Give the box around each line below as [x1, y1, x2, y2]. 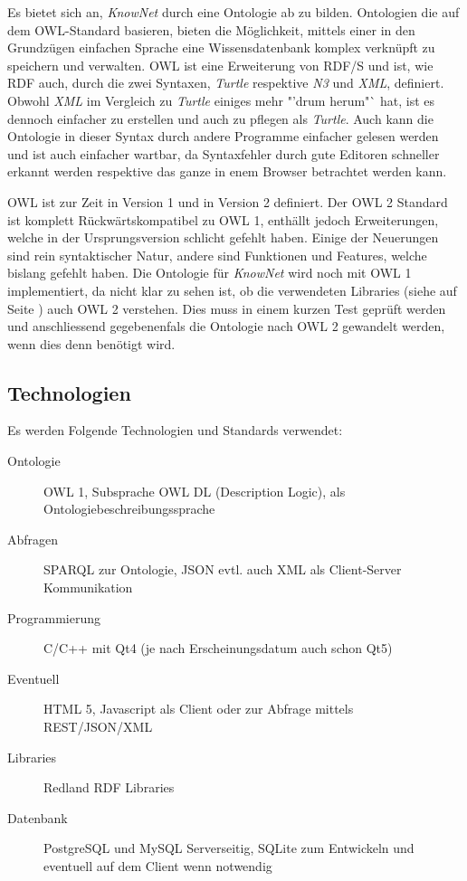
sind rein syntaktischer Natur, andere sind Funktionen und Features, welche [7, 245, 427, 264]
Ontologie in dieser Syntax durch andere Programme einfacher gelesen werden [7, 127, 439, 146]
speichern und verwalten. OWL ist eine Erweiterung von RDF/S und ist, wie [7, 55, 434, 74]
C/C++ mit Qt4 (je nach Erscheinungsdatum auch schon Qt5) [43, 639, 393, 658]
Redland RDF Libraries [43, 778, 175, 797]
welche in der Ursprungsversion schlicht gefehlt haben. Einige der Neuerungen [7, 228, 439, 247]
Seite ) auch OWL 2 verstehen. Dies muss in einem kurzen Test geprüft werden [7, 298, 446, 317]
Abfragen [7, 529, 59, 548]
